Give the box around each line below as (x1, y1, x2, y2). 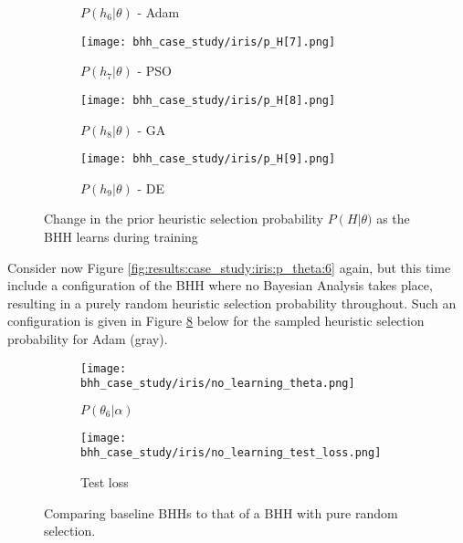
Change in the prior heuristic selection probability (44, 209, 324, 228)
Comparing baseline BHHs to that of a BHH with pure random (44, 503, 398, 522)
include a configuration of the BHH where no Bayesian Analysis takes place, (7, 276, 433, 295)
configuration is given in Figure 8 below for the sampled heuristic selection (7, 311, 425, 330)
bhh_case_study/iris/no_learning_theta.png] (80, 377, 355, 391)
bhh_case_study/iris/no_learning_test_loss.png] (80, 446, 382, 460)
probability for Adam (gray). (7, 329, 168, 348)
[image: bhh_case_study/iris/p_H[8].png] (80, 93, 336, 107)
